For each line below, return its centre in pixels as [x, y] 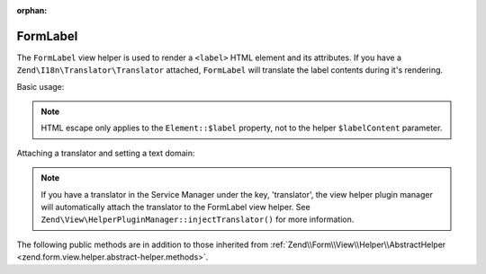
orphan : [32, 10]
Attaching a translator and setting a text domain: [106, 153]
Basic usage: [40, 86]
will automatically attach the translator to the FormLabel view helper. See [175, 208]
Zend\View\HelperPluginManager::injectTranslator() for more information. [198, 219]
